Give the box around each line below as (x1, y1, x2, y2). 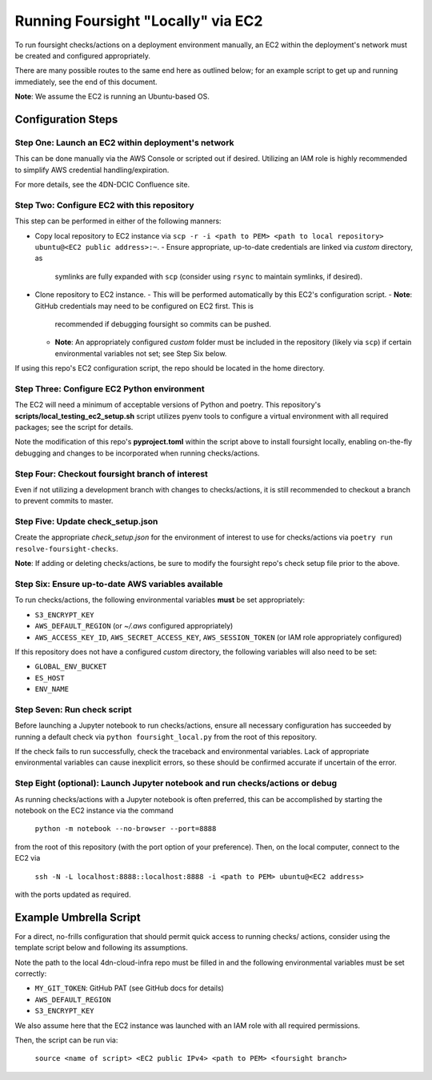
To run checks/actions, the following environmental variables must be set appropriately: (14, 595, 306, 604)
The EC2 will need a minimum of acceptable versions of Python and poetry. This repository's (14, 400, 322, 410)
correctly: (14, 969, 47, 978)
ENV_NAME (34, 685, 70, 694)
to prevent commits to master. (14, 496, 114, 506)
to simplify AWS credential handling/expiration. (14, 165, 170, 175)
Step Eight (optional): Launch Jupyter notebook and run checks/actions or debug (14, 777, 338, 789)
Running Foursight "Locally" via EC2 (14, 12, 263, 30)
